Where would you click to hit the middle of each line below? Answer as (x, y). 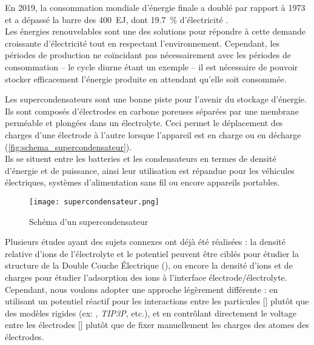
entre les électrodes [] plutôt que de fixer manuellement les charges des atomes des (157, 325)
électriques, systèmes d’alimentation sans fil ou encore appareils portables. (142, 182)
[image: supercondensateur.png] (94, 202)
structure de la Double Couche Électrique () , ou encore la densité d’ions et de (149, 265)
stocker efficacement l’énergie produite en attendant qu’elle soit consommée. (146, 79)
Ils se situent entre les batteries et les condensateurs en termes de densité (141, 159)
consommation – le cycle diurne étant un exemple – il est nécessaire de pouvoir (152, 66)
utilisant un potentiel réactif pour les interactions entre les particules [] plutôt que (157, 301)
